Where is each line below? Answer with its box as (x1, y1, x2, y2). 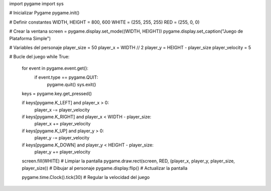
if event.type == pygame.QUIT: (34, 74, 98, 80)
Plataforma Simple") (9, 35, 51, 41)
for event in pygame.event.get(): (22, 65, 89, 71)
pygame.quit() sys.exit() (47, 81, 96, 87)
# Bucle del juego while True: (9, 54, 70, 60)
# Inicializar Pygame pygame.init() (9, 10, 80, 16)
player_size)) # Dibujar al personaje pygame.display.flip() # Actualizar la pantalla (22, 165, 188, 171)
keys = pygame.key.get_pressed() (22, 90, 92, 96)
